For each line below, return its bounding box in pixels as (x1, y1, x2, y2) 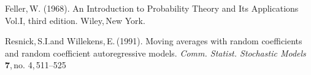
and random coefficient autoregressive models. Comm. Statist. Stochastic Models (5, 46, 306, 59)
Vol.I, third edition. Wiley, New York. (5, 14, 145, 26)
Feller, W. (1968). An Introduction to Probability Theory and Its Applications (5, 2, 299, 14)
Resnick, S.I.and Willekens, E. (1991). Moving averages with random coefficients (5, 34, 302, 47)
